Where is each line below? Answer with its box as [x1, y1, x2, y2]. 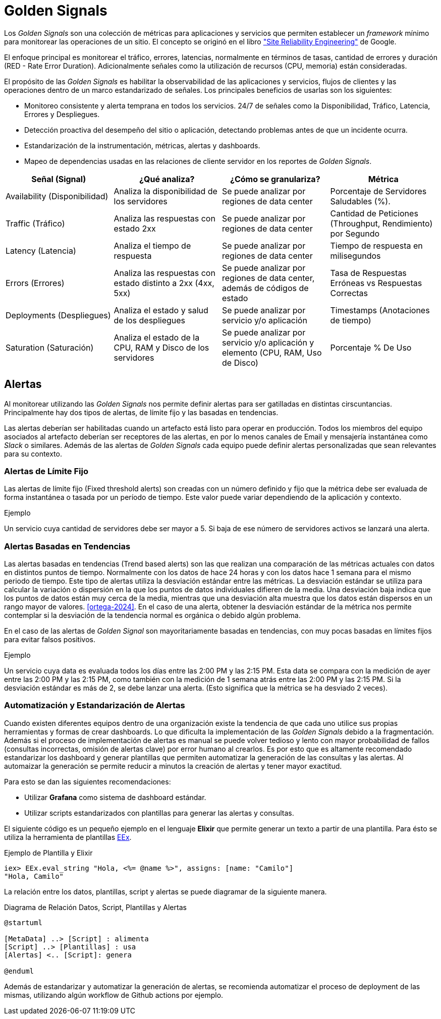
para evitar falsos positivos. [4, 635, 95, 644]
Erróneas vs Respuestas [330, 277, 422, 288]
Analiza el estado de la [114, 332, 200, 343]
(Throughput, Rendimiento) [330, 218, 433, 229]
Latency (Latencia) [6, 245, 76, 256]
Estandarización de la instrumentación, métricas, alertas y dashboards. [24, 141, 260, 150]
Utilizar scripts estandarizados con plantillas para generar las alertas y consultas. [24, 808, 294, 817]
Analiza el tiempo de [114, 240, 191, 251]
